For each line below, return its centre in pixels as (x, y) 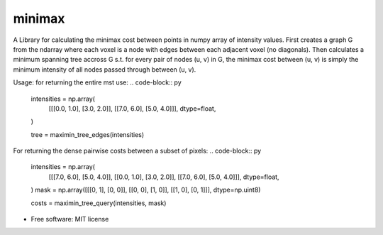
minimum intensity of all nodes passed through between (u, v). (105, 69)
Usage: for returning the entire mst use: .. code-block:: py (98, 82)
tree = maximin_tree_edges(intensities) (88, 134)
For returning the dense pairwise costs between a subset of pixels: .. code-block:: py (137, 151)
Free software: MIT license (70, 219)
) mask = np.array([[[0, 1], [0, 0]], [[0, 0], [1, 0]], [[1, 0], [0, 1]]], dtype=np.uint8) (146, 190)
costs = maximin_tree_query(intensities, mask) (99, 203)
